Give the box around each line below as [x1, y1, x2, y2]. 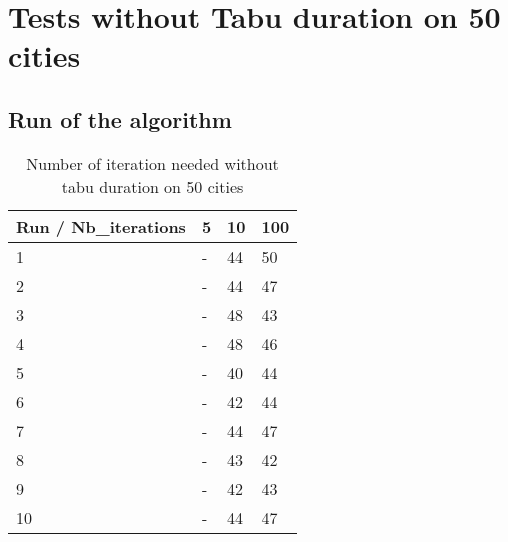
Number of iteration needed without [26, 151, 279, 175]
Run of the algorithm [8, 103, 232, 134]
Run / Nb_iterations [16, 214, 186, 238]
